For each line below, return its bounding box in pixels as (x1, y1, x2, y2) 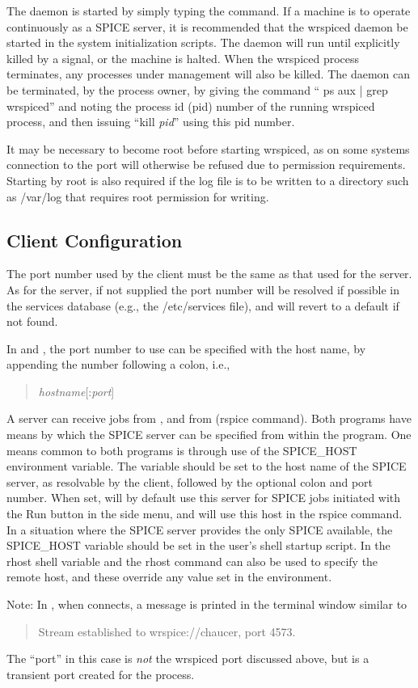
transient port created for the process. (6, 665, 195, 682)
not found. (6, 313, 58, 330)
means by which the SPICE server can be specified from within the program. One (6, 426, 412, 443)
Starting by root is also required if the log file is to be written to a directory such (6, 171, 409, 188)
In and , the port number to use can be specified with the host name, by (6, 340, 366, 357)
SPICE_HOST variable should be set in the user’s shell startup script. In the (6, 537, 391, 554)
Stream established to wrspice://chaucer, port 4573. (38, 623, 296, 639)
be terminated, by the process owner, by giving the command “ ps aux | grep (6, 81, 388, 98)
